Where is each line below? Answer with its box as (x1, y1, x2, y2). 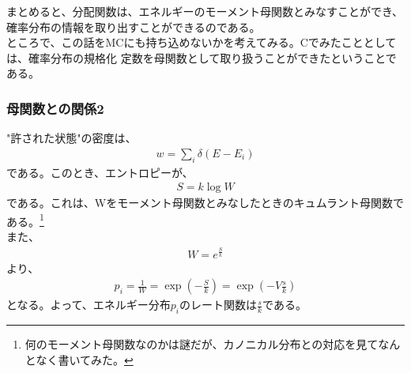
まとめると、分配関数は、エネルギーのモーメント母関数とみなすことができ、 (6, 3, 403, 19)
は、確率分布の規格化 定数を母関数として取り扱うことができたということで (6, 49, 397, 66)
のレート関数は (179, 296, 257, 313)
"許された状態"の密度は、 (6, 130, 137, 146)
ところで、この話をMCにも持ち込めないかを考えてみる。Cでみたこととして (6, 34, 397, 51)
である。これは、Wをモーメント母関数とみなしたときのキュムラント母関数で (6, 194, 404, 211)
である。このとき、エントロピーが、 (6, 164, 194, 180)
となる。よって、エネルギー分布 (6, 296, 171, 313)
